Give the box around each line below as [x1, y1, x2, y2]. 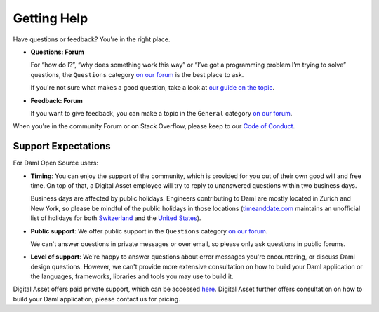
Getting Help [13, 11, 88, 26]
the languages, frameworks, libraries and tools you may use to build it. [30, 272, 234, 280]
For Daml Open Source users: [13, 158, 98, 168]
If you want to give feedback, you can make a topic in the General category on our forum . [30, 109, 293, 117]
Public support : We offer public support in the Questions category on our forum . [30, 226, 268, 235]
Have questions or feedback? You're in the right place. [13, 35, 171, 43]
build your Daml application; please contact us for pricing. [13, 294, 180, 303]
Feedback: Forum [30, 96, 84, 104]
